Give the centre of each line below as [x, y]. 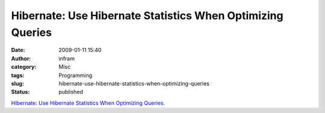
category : [24, 67]
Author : [21, 58]
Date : [18, 50]
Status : [20, 92]
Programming [76, 75]
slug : [17, 83]
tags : [18, 75]
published [71, 92]
